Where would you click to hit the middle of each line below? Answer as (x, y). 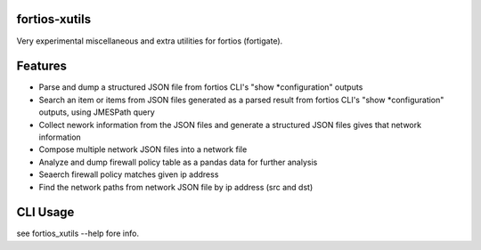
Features (41, 66)
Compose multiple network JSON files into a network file (143, 149)
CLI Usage (45, 212)
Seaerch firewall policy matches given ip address (129, 174)
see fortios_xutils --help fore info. (78, 234)
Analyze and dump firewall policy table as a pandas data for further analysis (178, 162)
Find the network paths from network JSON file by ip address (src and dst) (176, 187)
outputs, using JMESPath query (97, 112)
